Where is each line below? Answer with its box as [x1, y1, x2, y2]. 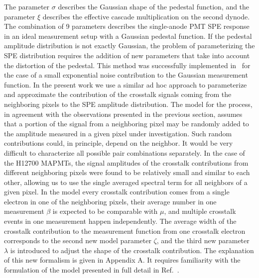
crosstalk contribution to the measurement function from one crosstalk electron [4, 225, 246, 236]
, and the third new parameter [156, 235, 250, 246]
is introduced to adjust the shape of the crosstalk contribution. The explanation [10, 245, 254, 255]
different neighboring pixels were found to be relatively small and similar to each [4, 167, 250, 178]
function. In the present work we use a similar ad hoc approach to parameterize [4, 79, 247, 90]
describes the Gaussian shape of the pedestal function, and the [58, 1, 250, 11]
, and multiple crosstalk [164, 206, 236, 216]
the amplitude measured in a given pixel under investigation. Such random [4, 128, 232, 138]
